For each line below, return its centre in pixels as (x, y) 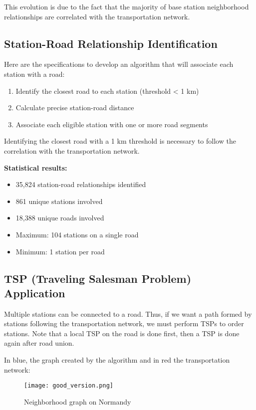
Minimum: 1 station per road (60, 251)
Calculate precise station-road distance (75, 107)
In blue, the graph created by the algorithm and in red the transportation (117, 360)
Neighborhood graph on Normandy (78, 401)
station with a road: (34, 74)
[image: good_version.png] (69, 386)
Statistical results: (36, 167)
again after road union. (39, 343)
